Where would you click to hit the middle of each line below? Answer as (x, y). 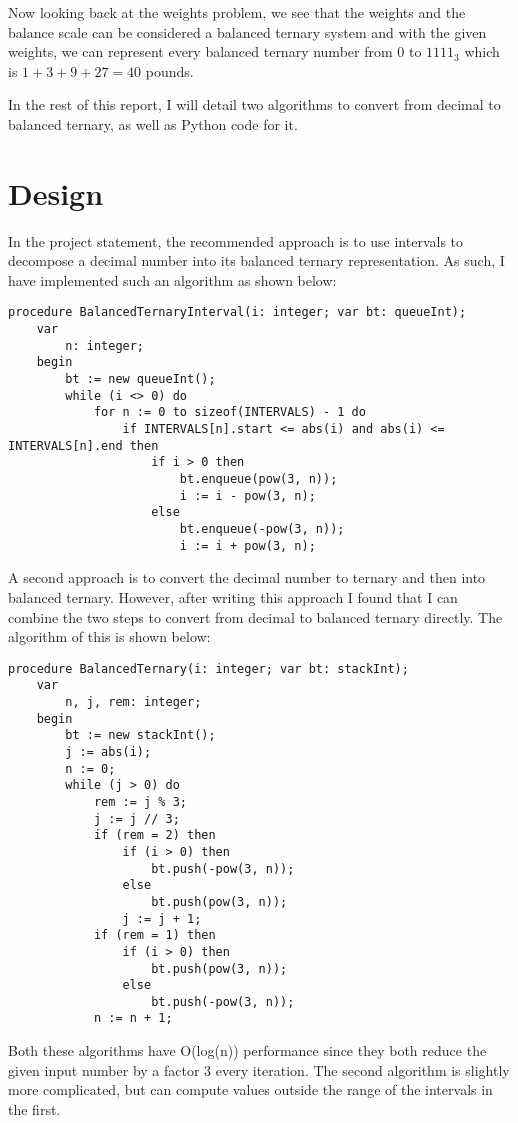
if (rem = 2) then (154, 835)
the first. (34, 1108)
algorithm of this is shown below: (109, 636)
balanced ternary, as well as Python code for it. (153, 123)
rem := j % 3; (140, 801)
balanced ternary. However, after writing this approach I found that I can (233, 596)
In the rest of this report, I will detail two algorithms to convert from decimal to (254, 104)
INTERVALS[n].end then (83, 445)
